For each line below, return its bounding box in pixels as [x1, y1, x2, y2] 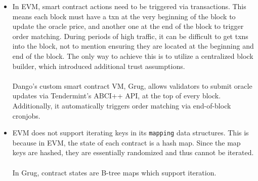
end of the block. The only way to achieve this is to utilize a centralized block [12, 50, 253, 61]
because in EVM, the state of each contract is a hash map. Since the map [12, 137, 241, 148]
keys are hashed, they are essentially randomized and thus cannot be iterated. [12, 147, 254, 158]
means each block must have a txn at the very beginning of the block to [12, 11, 236, 21]
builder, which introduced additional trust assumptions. [12, 60, 185, 71]
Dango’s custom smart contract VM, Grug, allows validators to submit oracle [12, 80, 252, 91]
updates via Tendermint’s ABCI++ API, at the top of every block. [12, 90, 221, 101]
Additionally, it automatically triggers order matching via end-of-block [12, 100, 231, 111]
